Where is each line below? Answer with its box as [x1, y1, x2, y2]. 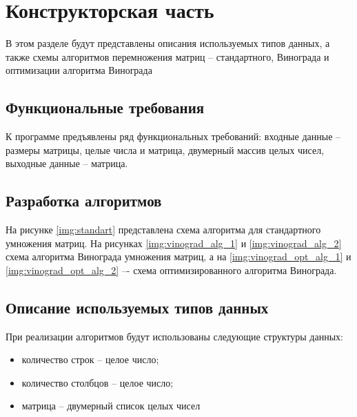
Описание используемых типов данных [6, 296, 269, 318]
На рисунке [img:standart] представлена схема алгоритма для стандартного [6, 222, 321, 237]
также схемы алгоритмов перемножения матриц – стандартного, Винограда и [6, 49, 329, 64]
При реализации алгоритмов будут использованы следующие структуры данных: [6, 329, 343, 343]
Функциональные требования [6, 97, 205, 118]
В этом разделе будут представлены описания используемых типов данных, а [6, 36, 330, 50]
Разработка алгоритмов [6, 190, 162, 211]
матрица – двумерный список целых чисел [21, 398, 201, 413]
